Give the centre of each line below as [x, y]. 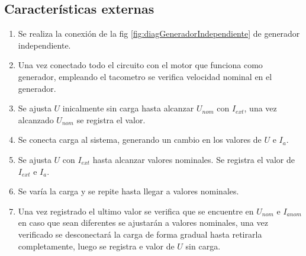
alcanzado [36, 119]
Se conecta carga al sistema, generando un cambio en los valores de [140, 140]
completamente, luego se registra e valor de [96, 246]
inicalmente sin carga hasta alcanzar [128, 108]
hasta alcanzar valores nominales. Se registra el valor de [194, 159]
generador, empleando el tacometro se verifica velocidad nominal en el [145, 76]
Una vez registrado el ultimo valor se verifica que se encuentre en [136, 211]
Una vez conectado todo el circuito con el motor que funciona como [140, 65]
